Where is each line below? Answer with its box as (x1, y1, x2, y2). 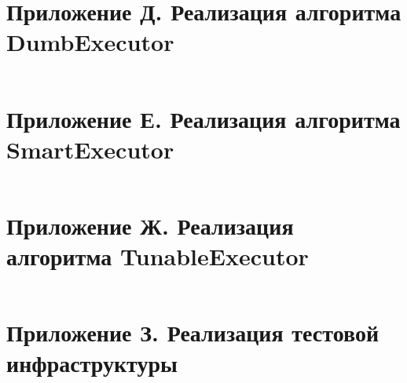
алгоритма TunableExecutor (6, 240, 309, 272)
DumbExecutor (6, 26, 174, 58)
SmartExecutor (6, 133, 174, 165)
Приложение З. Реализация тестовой (6, 316, 379, 348)
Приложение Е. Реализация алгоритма (6, 102, 401, 134)
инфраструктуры (6, 347, 178, 379)
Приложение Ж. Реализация (6, 209, 294, 241)
